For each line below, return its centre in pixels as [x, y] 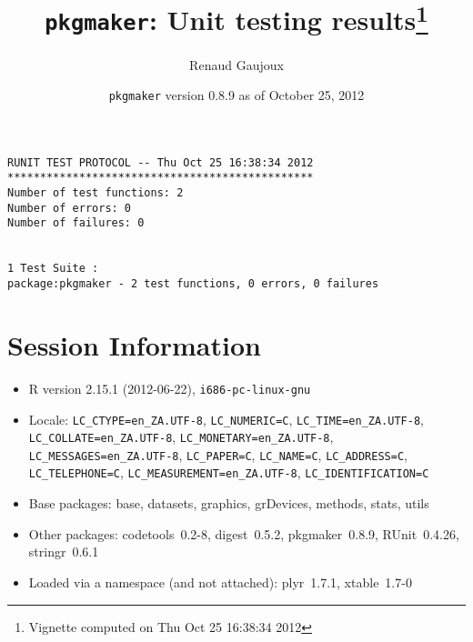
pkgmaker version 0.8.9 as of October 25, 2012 [236, 95]
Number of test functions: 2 [96, 193]
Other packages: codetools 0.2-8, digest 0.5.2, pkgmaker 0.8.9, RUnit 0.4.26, [244, 533]
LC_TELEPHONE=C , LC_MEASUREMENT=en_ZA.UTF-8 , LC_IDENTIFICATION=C [229, 472]
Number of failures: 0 [76, 223]
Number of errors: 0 [70, 208]
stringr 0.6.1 [64, 552]
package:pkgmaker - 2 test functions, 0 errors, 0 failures [193, 284]
